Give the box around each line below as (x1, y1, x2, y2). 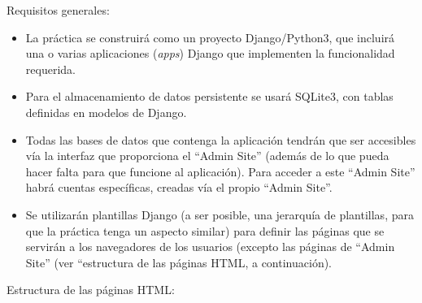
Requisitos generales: (7, 2, 110, 18)
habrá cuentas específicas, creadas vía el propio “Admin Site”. (25, 179, 333, 196)
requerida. (25, 60, 76, 77)
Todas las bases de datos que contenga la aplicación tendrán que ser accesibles (25, 131, 416, 148)
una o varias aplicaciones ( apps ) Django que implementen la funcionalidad (25, 45, 395, 62)
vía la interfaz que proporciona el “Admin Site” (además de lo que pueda (25, 147, 389, 164)
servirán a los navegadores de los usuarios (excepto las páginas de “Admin (25, 238, 395, 255)
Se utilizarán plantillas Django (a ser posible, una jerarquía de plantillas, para (25, 206, 414, 223)
